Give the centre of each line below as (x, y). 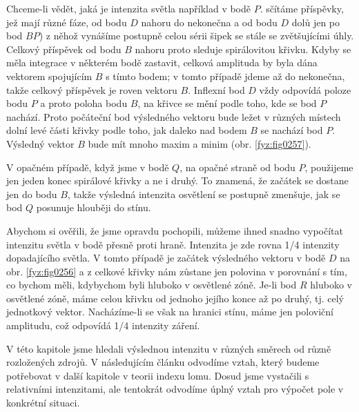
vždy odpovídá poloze (305, 89)
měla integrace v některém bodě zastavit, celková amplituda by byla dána (162, 62)
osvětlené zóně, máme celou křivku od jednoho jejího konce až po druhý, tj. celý (175, 298)
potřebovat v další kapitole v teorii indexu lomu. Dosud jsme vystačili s (158, 375)
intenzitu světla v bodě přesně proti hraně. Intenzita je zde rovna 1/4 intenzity (173, 244)
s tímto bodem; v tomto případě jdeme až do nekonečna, (225, 76)
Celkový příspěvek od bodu (64, 49)
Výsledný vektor (40, 143)
